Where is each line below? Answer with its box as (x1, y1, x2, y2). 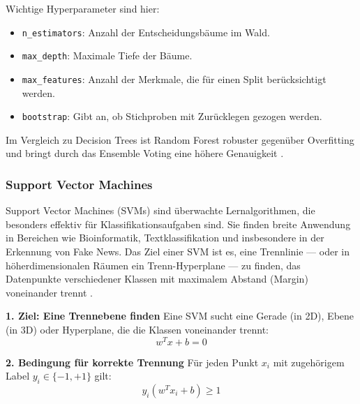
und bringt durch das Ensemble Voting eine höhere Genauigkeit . (6, 146, 284, 160)
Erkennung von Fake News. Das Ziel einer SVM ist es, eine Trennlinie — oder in (6, 244, 350, 258)
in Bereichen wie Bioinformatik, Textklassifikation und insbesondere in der (6, 230, 324, 245)
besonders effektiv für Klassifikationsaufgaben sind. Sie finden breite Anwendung (6, 216, 351, 231)
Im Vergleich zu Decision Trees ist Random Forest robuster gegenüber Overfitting (6, 132, 354, 147)
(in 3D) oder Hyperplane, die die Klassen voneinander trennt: (6, 322, 269, 336)
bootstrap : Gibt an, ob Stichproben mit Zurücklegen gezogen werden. (22, 109, 322, 124)
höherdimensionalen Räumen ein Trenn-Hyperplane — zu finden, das (6, 257, 301, 272)
